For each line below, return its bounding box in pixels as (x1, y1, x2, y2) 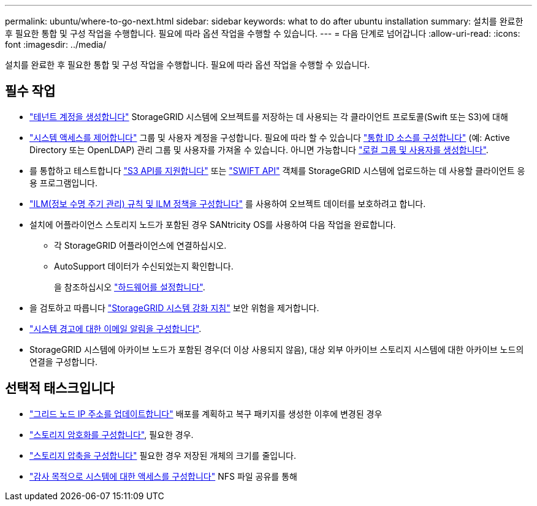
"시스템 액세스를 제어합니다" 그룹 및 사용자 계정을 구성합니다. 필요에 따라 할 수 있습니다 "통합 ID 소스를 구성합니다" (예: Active (29, 132, 510, 143)
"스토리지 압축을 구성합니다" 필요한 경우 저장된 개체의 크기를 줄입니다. (29, 450, 296, 461)
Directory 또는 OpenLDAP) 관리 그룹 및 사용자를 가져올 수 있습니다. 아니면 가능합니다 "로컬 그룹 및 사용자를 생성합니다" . (29, 144, 489, 155)
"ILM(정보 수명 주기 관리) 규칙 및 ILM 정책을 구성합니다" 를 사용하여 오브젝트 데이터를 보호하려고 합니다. (29, 198, 426, 209)
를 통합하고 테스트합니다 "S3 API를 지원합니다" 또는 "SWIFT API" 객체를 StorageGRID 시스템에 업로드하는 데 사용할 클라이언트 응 (29, 165, 525, 176)
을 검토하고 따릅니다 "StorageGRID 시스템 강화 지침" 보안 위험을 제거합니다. (29, 302, 319, 313)
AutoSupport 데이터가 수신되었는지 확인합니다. (54, 260, 234, 271)
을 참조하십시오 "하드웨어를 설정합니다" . (54, 281, 205, 292)
